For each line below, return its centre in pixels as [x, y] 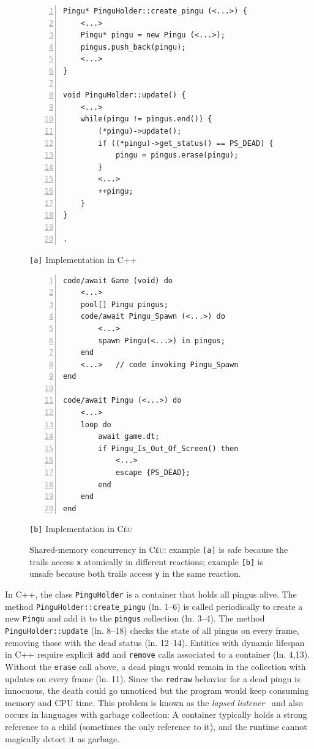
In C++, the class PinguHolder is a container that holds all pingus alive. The [151, 594]
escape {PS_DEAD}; [153, 473]
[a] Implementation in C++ [83, 259]
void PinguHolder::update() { [125, 95]
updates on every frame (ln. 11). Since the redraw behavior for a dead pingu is [153, 678]
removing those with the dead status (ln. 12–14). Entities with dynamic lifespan [155, 642]
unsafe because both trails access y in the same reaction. [135, 573]
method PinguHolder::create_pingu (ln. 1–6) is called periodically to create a [154, 606]
